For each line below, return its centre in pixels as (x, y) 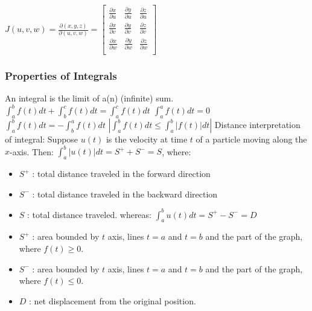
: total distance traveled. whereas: (89, 214)
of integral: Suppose (42, 139)
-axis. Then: (32, 151)
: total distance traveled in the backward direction (125, 194)
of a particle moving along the (251, 139)
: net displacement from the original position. (113, 300)
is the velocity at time (147, 139)
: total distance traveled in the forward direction (121, 173)
